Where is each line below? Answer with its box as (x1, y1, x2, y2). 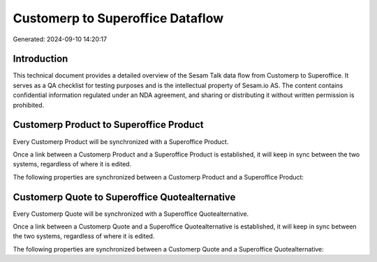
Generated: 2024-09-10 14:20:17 (13, 35, 108, 43)
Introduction (13, 53, 68, 65)
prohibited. (13, 101, 45, 109)
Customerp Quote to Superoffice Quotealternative (13, 191, 236, 203)
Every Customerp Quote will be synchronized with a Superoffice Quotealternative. (13, 210, 249, 218)
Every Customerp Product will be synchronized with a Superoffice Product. (13, 137, 229, 146)
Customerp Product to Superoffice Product (13, 119, 204, 131)
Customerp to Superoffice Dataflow (13, 10, 224, 26)
